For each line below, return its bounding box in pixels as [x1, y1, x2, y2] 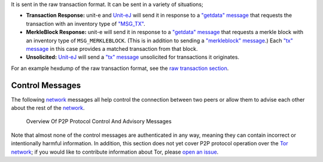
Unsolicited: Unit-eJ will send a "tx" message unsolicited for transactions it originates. [26, 54, 239, 61]
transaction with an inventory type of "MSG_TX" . [26, 20, 146, 27]
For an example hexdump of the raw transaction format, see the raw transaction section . [11, 65, 229, 72]
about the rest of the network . [11, 105, 85, 112]
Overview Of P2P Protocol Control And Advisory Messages [26, 118, 172, 125]
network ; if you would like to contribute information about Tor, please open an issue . [11, 148, 219, 155]
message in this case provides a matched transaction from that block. [26, 45, 198, 52]
